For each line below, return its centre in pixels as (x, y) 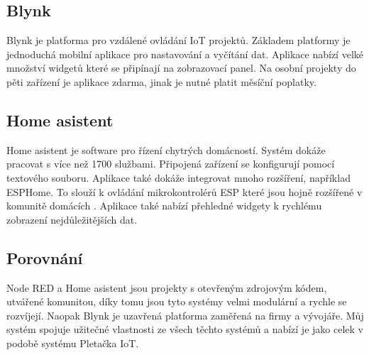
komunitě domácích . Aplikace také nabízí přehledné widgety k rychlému (164, 206)
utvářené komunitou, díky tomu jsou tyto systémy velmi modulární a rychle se (177, 301)
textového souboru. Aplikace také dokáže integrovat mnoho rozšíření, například (178, 177)
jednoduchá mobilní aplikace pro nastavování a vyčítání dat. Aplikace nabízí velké (185, 54)
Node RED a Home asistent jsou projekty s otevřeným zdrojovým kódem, (167, 287)
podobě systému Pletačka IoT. (73, 343)
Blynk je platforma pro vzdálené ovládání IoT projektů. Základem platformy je (178, 40)
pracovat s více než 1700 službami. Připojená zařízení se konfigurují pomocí (171, 164)
